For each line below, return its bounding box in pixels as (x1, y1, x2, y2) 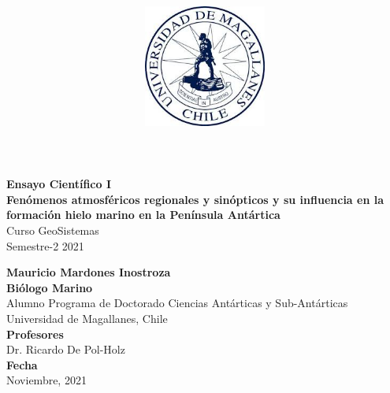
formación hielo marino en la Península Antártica (6, 206, 280, 223)
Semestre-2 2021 (6, 237, 84, 254)
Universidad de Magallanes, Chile (6, 310, 168, 326)
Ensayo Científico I (6, 176, 112, 192)
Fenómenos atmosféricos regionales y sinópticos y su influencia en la (6, 191, 384, 207)
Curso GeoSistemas (6, 222, 99, 238)
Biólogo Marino (6, 279, 93, 295)
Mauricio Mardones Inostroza (6, 264, 171, 280)
